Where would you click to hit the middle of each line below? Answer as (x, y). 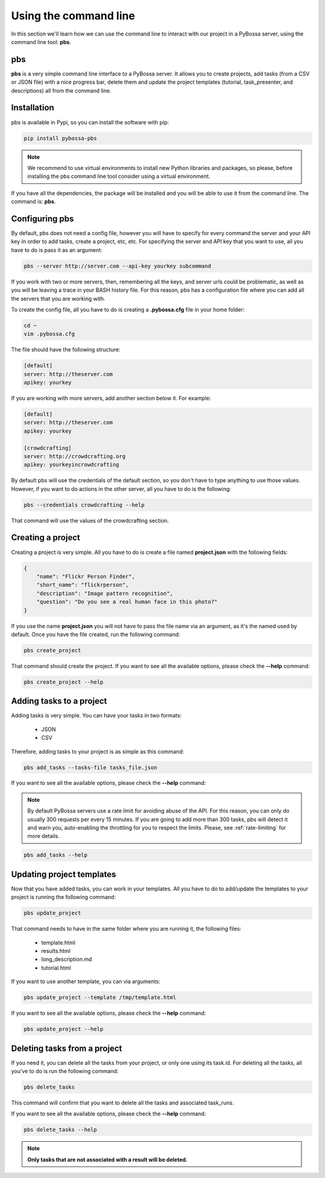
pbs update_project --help (63, 1029)
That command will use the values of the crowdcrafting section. (90, 520)
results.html (56, 951)
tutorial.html (56, 968)
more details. (44, 836)
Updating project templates (64, 874)
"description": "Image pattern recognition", (105, 593)
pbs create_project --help (63, 682)
